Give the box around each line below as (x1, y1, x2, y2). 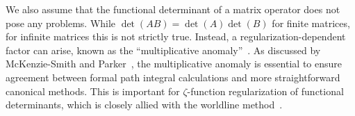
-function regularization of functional (187, 83, 344, 98)
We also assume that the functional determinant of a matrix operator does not (6, 2, 340, 16)
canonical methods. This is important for (6, 83, 180, 98)
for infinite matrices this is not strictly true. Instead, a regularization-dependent (6, 29, 346, 44)
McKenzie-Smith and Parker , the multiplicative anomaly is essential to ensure (6, 56, 342, 71)
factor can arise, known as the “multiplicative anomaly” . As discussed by (6, 42, 321, 57)
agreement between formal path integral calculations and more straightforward (6, 69, 340, 84)
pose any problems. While (6, 15, 116, 30)
